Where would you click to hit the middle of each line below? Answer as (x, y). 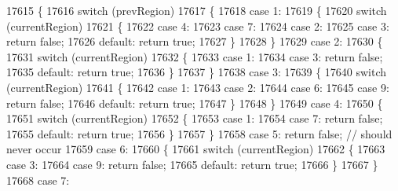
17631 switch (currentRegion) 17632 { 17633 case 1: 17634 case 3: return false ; (195, 56)
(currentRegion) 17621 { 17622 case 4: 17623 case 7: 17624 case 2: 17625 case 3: (198, 26)
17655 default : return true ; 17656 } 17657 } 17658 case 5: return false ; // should (199, 133)
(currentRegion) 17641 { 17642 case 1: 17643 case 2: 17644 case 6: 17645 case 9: (198, 87)
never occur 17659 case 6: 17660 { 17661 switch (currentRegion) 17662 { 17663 (196, 149)
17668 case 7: (38, 180)
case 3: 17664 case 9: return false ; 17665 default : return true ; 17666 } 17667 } (192, 164)
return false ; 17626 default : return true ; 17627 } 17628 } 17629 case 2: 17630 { (195, 41)
